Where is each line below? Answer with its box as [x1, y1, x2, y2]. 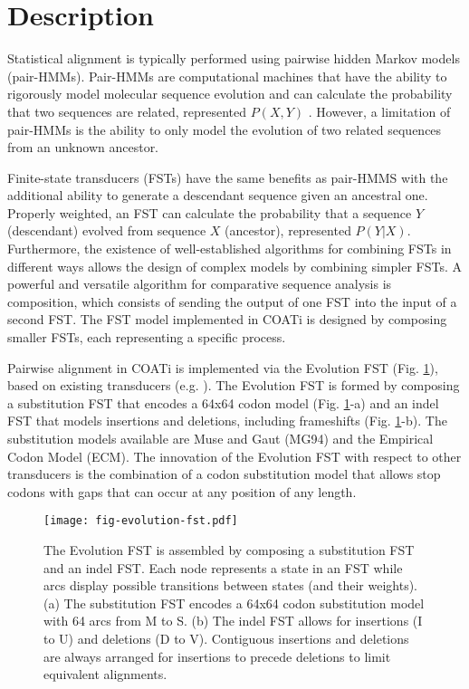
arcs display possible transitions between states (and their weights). [43, 576, 418, 595]
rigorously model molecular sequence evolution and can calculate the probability [7, 84, 453, 103]
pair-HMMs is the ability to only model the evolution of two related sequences [7, 120, 442, 139]
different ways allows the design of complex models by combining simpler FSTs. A [7, 256, 462, 275]
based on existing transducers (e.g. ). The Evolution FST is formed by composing [7, 376, 460, 395]
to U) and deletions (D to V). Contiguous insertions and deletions [43, 629, 409, 647]
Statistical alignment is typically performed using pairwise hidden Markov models [7, 49, 460, 68]
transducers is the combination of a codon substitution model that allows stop [7, 464, 441, 483]
